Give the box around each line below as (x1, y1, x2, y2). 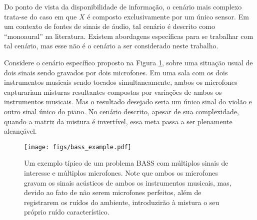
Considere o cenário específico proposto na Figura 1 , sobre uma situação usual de (4, 57, 253, 67)
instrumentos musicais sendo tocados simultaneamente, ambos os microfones (4, 77, 237, 87)
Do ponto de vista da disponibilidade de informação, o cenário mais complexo (4, 1, 242, 11)
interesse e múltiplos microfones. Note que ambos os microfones (24, 167, 218, 178)
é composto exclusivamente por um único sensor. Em (87, 11, 249, 21)
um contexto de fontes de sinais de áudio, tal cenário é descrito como (4, 21, 215, 31)
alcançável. (4, 126, 37, 136)
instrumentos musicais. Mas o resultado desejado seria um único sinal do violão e (4, 96, 252, 107)
